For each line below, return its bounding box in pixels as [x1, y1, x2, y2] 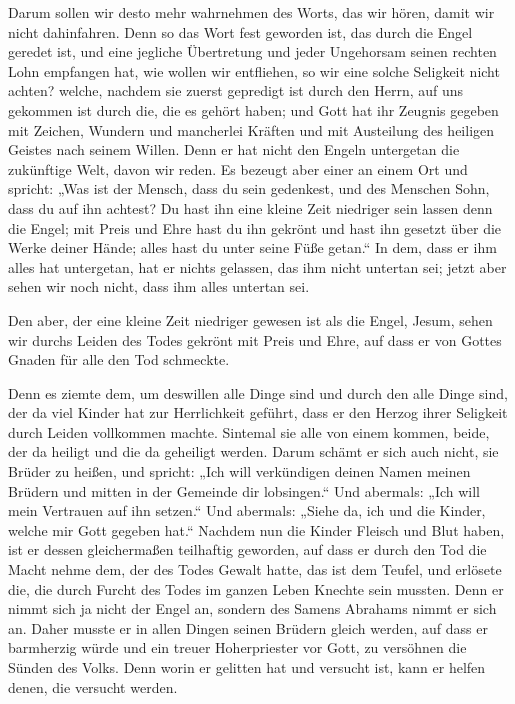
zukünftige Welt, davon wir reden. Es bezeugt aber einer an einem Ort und [8, 158, 468, 179]
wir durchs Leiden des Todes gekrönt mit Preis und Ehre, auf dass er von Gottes [8, 329, 502, 350]
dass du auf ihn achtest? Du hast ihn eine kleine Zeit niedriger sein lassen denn [8, 197, 493, 218]
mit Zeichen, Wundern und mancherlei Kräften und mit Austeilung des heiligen [8, 119, 495, 140]
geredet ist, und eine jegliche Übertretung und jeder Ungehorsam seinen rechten [8, 41, 497, 62]
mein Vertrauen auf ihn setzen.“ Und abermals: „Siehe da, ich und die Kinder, [8, 500, 486, 521]
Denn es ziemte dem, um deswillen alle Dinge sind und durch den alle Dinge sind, [8, 382, 508, 403]
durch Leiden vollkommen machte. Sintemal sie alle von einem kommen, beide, [8, 421, 490, 442]
